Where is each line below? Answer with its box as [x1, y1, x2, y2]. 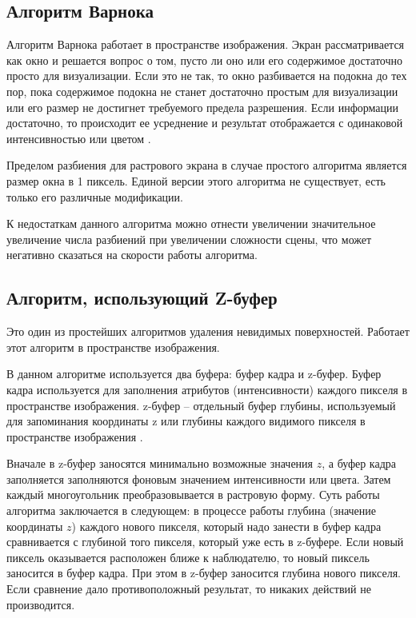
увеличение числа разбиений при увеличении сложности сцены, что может [6, 230, 372, 247]
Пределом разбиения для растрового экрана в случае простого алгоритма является [6, 157, 407, 173]
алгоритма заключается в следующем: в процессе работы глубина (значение [6, 502, 377, 519]
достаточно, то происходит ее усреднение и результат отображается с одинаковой [6, 114, 403, 131]
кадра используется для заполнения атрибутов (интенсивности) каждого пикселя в [6, 381, 408, 397]
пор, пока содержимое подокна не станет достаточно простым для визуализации [6, 82, 398, 99]
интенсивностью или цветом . [6, 130, 151, 146]
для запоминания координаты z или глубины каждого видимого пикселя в [6, 413, 366, 429]
